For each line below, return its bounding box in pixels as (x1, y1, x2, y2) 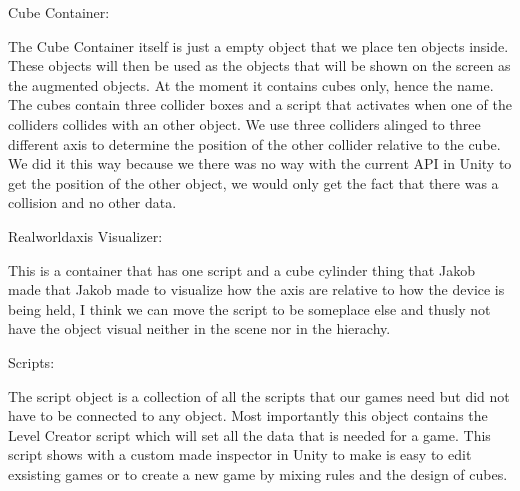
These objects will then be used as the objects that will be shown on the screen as (8, 55, 511, 76)
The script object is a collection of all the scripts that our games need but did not (8, 385, 510, 406)
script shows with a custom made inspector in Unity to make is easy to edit (8, 444, 472, 465)
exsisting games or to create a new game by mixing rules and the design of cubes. (8, 463, 508, 484)
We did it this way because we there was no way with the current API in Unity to (8, 153, 512, 174)
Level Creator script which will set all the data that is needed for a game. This (8, 424, 491, 445)
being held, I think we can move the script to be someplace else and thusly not (8, 298, 491, 319)
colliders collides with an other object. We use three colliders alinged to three (8, 113, 481, 134)
